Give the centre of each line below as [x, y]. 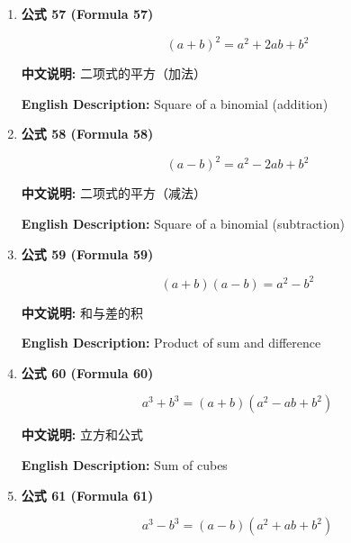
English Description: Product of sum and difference [171, 343]
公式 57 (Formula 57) [87, 14]
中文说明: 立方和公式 [82, 434]
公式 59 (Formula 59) [87, 253]
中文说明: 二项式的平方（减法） [113, 193]
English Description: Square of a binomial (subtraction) [183, 223]
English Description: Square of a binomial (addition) [175, 103]
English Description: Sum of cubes [124, 465]
